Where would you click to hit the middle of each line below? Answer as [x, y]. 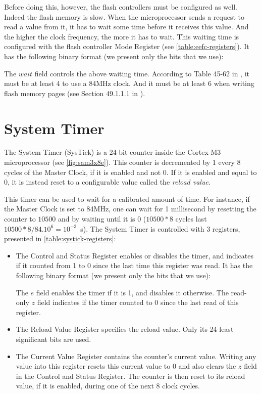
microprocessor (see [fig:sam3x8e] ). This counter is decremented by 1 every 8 [122, 162]
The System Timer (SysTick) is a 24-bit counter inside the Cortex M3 [113, 152]
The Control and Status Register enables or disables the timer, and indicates [135, 255]
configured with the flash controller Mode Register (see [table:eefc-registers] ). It [127, 46]
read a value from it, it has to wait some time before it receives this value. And [126, 27]
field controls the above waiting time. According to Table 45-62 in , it [142, 73]
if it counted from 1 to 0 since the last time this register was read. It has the [134, 265]
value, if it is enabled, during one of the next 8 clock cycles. [108, 386]
